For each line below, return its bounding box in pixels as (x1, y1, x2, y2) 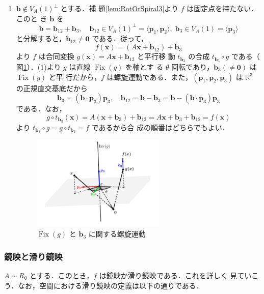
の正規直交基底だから (16, 82, 88, 93)
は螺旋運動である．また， (107, 71, 193, 82)
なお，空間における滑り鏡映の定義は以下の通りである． (17, 280, 203, 290)
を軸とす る (125, 61, 164, 72)
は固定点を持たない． (187, 3, 258, 13)
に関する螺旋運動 (88, 228, 146, 239)
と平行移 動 (137, 51, 175, 62)
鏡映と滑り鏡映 (4, 250, 63, 262)
